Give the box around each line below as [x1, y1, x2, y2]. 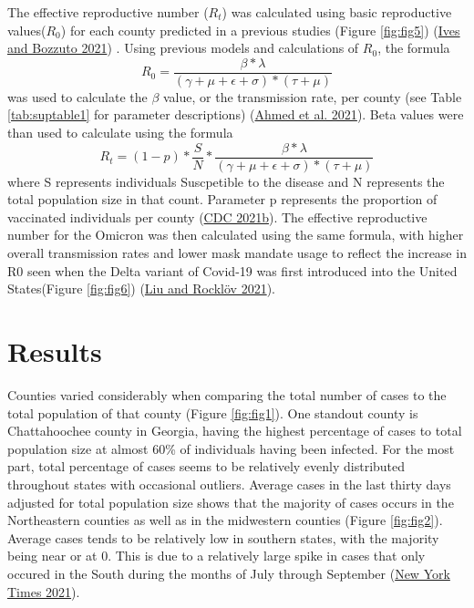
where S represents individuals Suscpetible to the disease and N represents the [7, 171, 445, 191]
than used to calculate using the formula [7, 123, 233, 142]
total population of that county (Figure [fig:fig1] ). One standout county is [7, 403, 418, 422]
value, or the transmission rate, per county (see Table [163, 87, 462, 106]
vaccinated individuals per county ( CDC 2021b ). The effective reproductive [7, 207, 428, 226]
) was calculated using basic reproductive [222, 3, 452, 21]
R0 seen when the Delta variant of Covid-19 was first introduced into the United [7, 261, 458, 280]
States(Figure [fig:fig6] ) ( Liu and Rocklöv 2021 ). [7, 279, 275, 298]
